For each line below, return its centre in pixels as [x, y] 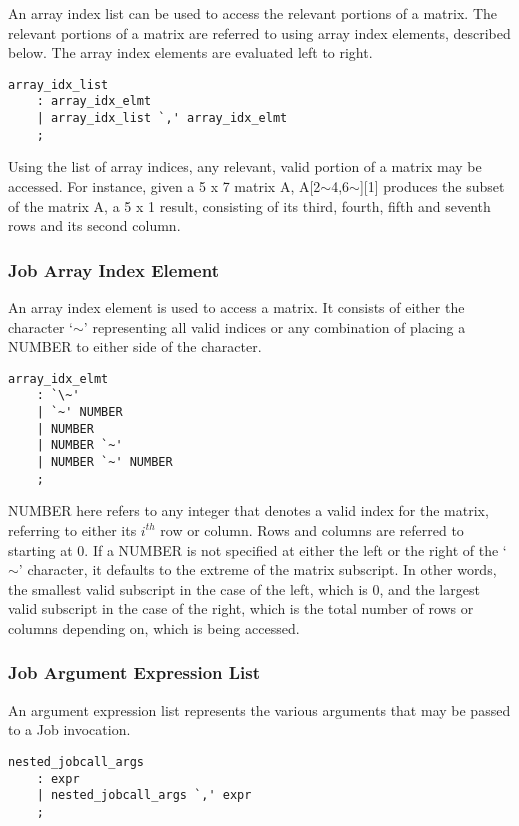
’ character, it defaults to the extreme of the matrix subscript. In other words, [257, 569]
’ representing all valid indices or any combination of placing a [274, 326]
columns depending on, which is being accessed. [154, 627]
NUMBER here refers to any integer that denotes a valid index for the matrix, [248, 510]
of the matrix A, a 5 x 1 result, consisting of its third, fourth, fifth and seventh [249, 205]
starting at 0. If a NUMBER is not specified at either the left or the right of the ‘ [257, 549]
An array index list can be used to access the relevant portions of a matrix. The [252, 13]
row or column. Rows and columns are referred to [312, 529]
